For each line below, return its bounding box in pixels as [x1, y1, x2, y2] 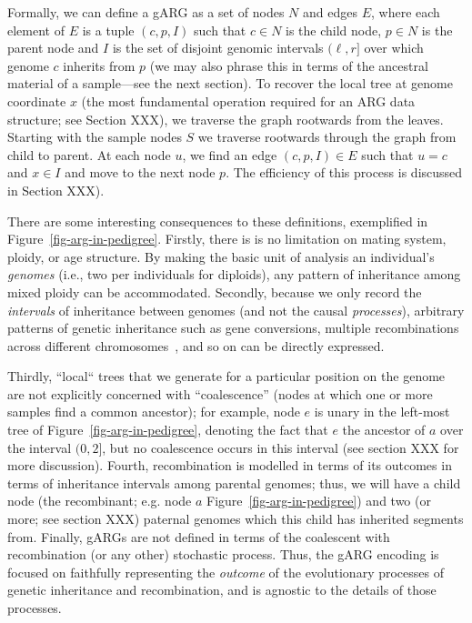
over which [364, 38, 424, 57]
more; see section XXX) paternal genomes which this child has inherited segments [7, 509, 464, 528]
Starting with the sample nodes [7, 127, 182, 146]
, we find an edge [182, 145, 277, 164]
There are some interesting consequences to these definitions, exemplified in [7, 211, 428, 230]
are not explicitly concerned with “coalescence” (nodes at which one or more [7, 384, 433, 403]
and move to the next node [65, 163, 216, 182]
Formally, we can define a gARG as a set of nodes [7, 3, 285, 21]
